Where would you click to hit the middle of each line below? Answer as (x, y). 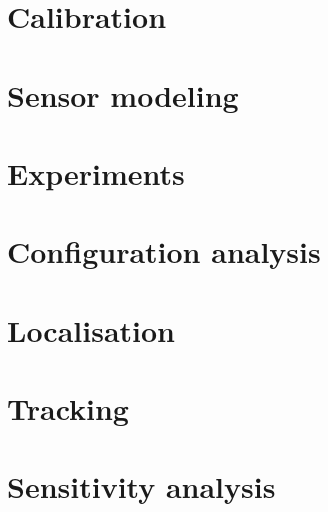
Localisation (91, 329)
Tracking (68, 408)
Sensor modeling (123, 94)
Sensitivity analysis (141, 486)
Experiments (96, 172)
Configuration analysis (164, 251)
